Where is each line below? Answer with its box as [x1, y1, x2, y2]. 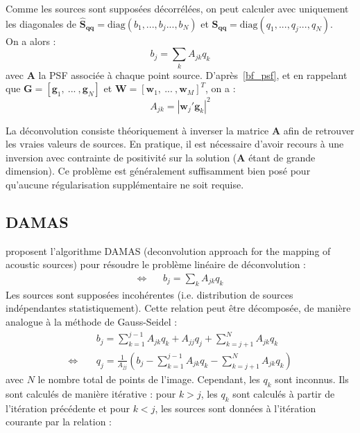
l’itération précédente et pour [6, 400, 130, 415]
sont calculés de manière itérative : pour [6, 386, 176, 400]
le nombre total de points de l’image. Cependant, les [37, 371, 260, 386]
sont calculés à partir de [232, 386, 335, 400]
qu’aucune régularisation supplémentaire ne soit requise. [6, 177, 244, 191]
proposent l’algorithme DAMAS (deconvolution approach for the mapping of [6, 243, 331, 258]
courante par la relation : [6, 414, 112, 429]
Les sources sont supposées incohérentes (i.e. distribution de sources [6, 287, 293, 301]
